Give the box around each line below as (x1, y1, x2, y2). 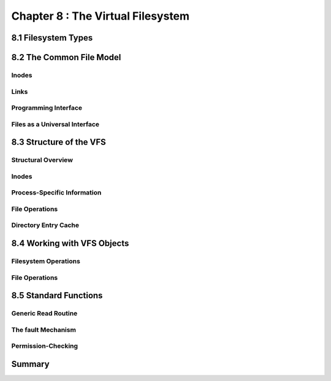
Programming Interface (11, 104, 83, 112)
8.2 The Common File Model (11, 52, 121, 63)
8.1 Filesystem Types (11, 33, 93, 43)
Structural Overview (11, 156, 74, 164)
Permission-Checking (11, 342, 78, 350)
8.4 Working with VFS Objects (11, 238, 129, 248)
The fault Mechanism (11, 325, 77, 334)
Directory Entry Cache (11, 221, 80, 229)
